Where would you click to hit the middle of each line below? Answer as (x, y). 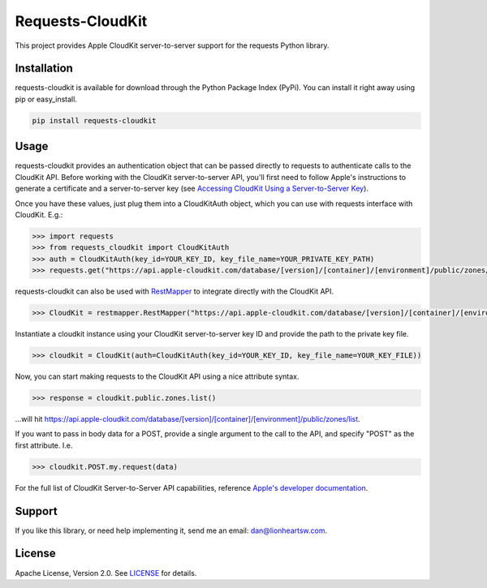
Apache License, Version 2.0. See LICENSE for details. (106, 573)
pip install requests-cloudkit (95, 120)
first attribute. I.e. (44, 445)
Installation (44, 69)
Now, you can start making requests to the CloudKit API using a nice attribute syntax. (157, 376)
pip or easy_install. (46, 99)
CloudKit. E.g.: (39, 214)
